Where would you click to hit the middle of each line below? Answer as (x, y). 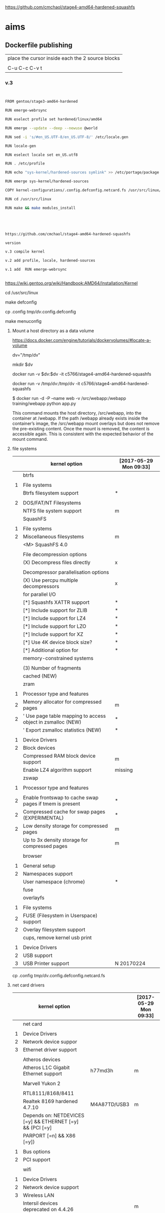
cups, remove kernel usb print (57, 938)
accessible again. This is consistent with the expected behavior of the (83, 434)
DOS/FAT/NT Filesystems (52, 503)
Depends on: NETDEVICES (54, 1116)
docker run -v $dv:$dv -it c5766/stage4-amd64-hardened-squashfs (82, 374)
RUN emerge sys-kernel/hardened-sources (47, 181)
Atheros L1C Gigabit (46, 1068)
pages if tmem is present (51, 804)
